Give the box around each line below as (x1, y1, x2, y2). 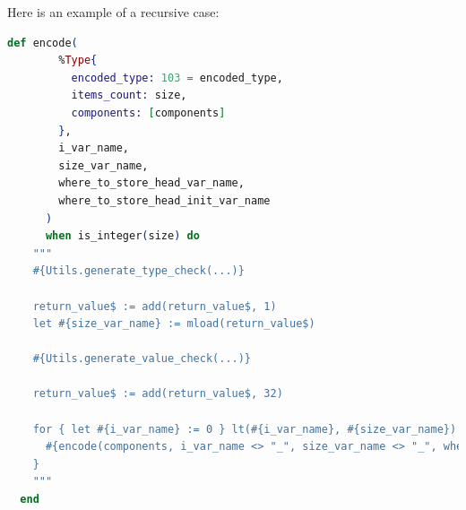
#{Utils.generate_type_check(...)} (32, 264, 245, 278)
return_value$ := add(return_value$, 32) (32, 387, 283, 401)
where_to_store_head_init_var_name (58, 194, 271, 207)
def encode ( (7, 36, 78, 49)
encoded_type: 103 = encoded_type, (71, 71, 283, 84)
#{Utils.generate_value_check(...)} (32, 352, 252, 366)
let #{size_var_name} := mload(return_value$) (32, 317, 315, 331)
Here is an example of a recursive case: (7, 3, 220, 21)
